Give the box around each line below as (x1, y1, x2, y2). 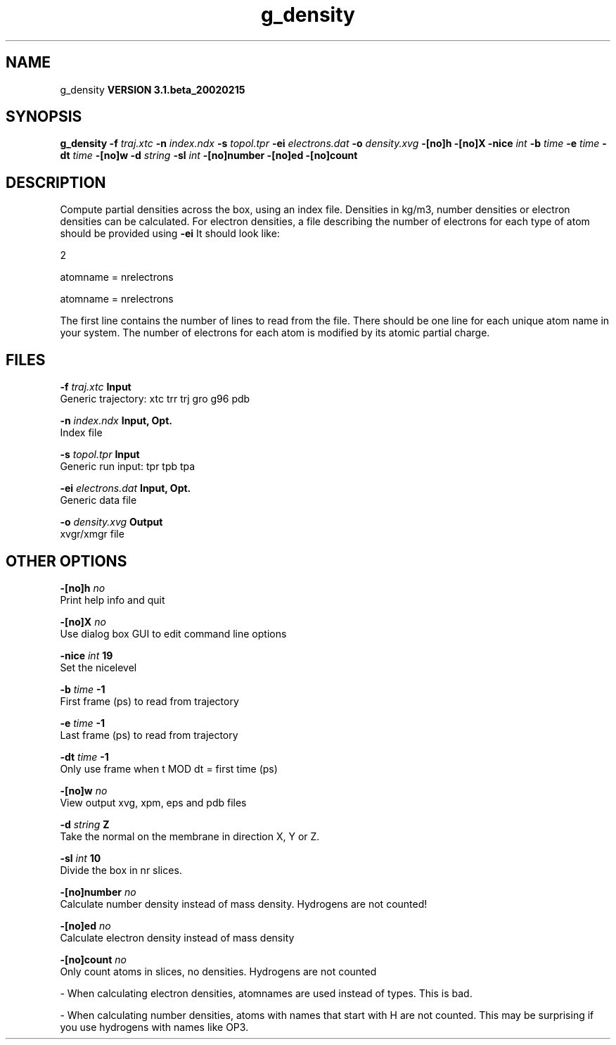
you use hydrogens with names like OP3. (60, 1020, 249, 1033)
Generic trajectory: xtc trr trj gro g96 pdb (60, 393, 250, 405)
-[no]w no (60, 784, 108, 797)
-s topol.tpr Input (60, 448, 140, 461)
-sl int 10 (60, 851, 101, 864)
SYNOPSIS (6, 108, 82, 126)
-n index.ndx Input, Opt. (60, 414, 172, 427)
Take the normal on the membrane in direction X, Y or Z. (60, 830, 320, 842)
